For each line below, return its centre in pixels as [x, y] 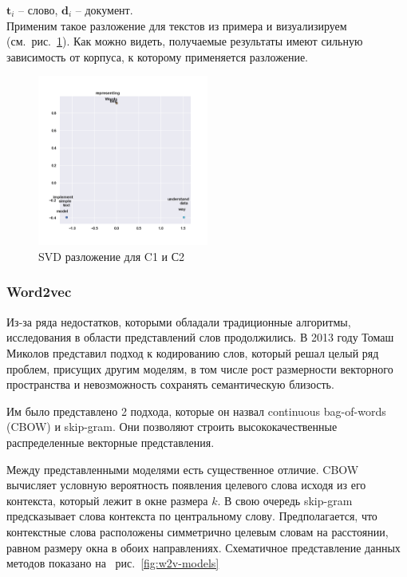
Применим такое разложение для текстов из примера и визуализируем [177, 25]
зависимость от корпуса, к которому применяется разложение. [158, 56]
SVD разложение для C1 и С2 [112, 256]
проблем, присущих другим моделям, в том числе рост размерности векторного [200, 368]
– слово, [38, 10]
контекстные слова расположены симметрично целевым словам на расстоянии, [198, 531]
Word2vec [39, 292]
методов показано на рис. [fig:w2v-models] [113, 563]
